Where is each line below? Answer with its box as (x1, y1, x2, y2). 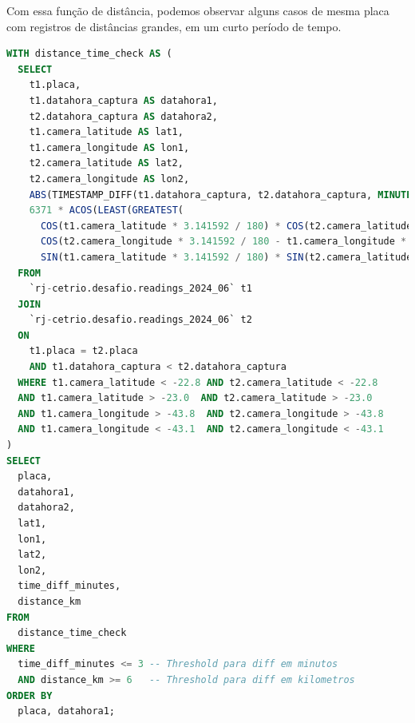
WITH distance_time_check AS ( (6, 48, 172, 60)
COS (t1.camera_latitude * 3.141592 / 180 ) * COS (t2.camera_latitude (40, 220, 413, 232)
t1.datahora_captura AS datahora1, (29, 94, 218, 106)
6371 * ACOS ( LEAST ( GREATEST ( (29, 205, 184, 217)
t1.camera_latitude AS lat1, (29, 126, 184, 138)
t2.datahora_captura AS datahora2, (29, 110, 218, 122)
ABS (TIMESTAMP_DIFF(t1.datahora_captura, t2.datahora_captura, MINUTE (29, 189, 413, 201)
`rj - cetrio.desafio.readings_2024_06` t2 (29, 314, 252, 326)
